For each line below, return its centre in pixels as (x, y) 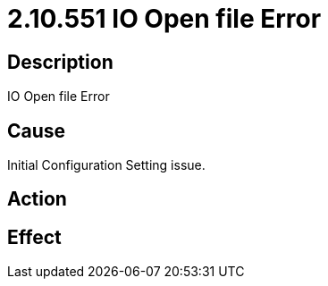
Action (37, 199)
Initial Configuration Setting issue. (106, 165)
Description (60, 62)
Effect (34, 237)
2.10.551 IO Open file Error (164, 19)
